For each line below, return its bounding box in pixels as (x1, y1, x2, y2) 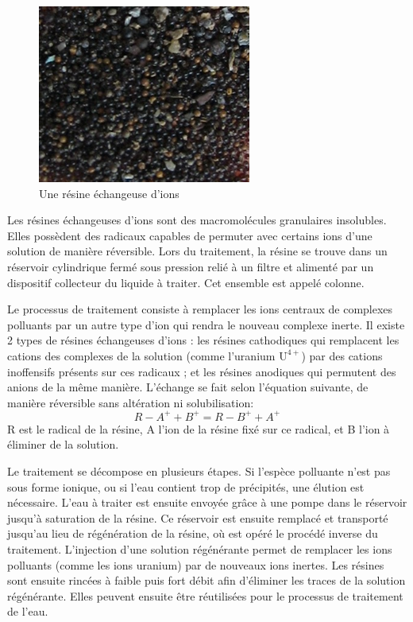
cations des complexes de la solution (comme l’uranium (7, 347, 276, 363)
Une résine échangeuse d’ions (39, 185, 179, 201)
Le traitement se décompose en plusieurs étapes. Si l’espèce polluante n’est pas (7, 463, 391, 479)
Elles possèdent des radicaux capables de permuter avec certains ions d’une (7, 227, 372, 243)
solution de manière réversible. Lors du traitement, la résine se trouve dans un (7, 243, 388, 259)
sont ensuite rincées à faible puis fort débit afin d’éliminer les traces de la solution (7, 572, 406, 589)
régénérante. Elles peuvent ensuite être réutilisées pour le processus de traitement (7, 587, 403, 604)
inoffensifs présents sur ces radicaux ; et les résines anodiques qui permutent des (7, 363, 396, 379)
